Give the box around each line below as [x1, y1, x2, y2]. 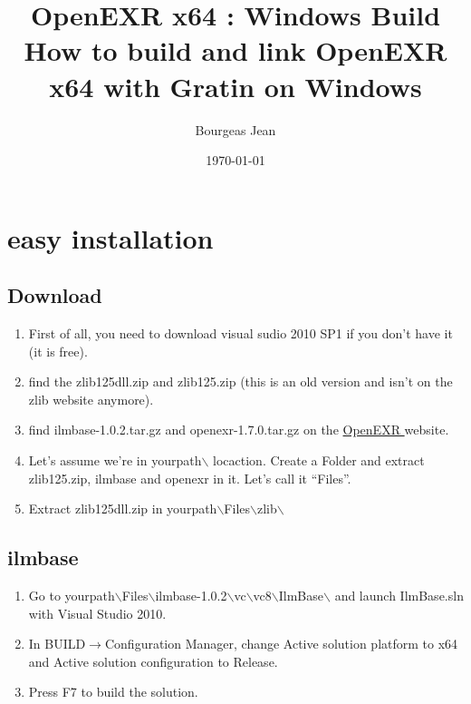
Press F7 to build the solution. [28, 682, 198, 701]
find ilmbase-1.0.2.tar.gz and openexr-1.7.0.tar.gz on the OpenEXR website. [28, 420, 449, 439]
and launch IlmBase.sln [334, 586, 464, 605]
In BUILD [28, 634, 86, 653]
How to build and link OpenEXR [24, 32, 447, 69]
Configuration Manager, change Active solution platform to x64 [104, 634, 458, 653]
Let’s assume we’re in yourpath [28, 451, 202, 470]
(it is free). [28, 341, 88, 360]
